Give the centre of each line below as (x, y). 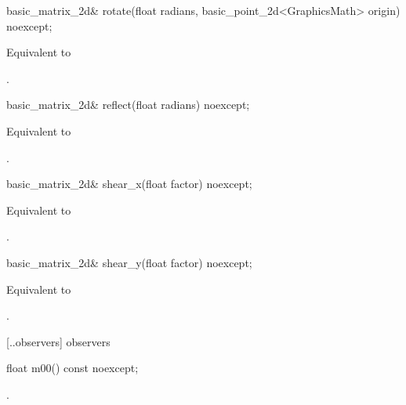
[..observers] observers (58, 341)
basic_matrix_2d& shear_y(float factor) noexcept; (129, 262)
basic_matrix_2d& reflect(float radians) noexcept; (128, 105)
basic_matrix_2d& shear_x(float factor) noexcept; (129, 184)
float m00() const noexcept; (72, 368)
